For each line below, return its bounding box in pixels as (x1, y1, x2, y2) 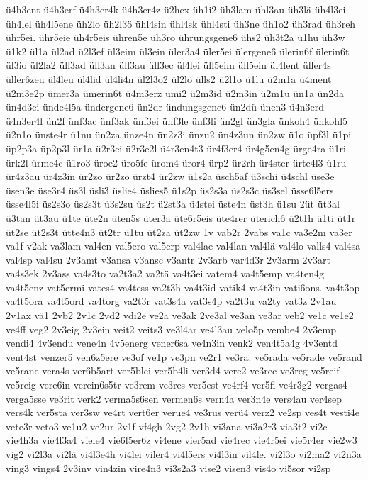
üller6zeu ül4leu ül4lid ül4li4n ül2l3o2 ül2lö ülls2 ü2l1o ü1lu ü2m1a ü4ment (6, 71, 332, 86)
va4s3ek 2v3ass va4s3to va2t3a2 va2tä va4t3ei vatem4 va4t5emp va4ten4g (6, 266, 324, 281)
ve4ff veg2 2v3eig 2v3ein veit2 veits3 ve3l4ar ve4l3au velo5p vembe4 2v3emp (6, 321, 336, 336)
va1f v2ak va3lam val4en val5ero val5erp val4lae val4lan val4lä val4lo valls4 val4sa (6, 238, 361, 253)
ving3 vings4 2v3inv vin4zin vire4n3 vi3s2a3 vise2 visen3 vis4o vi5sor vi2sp (6, 460, 331, 475)
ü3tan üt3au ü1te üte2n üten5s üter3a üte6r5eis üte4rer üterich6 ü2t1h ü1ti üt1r (6, 210, 356, 225)
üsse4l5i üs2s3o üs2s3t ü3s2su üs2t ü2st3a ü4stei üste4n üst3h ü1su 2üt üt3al (6, 196, 340, 211)
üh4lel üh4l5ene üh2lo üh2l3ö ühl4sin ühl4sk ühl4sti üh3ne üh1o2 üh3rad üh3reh (6, 16, 356, 30)
